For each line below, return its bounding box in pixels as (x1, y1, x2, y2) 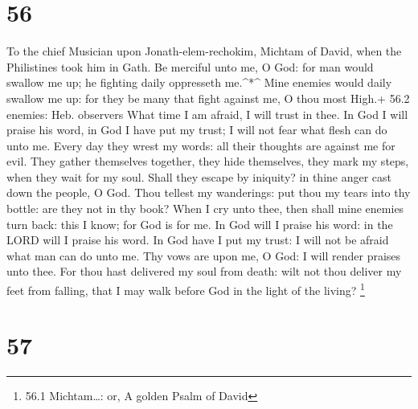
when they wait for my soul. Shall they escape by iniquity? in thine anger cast (6, 168, 392, 185)
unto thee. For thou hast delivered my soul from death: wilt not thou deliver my (6, 263, 402, 280)
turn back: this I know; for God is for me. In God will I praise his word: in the (6, 215, 393, 232)
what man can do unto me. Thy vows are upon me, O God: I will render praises (6, 247, 401, 264)
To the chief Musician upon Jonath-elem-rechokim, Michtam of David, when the (6, 43, 402, 59)
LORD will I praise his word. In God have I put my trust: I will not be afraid (6, 231, 389, 248)
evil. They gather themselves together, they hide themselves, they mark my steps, (6, 153, 409, 170)
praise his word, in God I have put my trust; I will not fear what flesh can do (6, 121, 387, 138)
